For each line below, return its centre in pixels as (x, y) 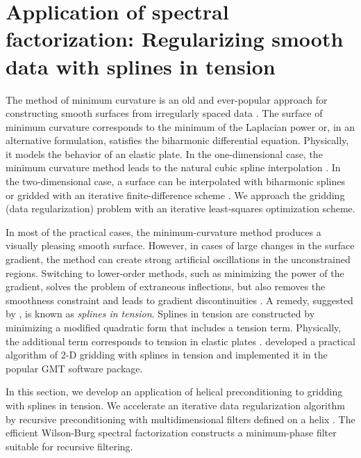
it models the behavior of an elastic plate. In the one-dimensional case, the (164, 153)
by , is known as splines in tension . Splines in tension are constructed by (160, 314)
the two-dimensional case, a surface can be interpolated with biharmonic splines (175, 181)
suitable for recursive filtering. (69, 446)
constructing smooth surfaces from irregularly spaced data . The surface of (164, 113)
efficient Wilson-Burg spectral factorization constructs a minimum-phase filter (171, 433)
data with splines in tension (141, 66)
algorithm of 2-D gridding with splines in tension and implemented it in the (167, 355)
